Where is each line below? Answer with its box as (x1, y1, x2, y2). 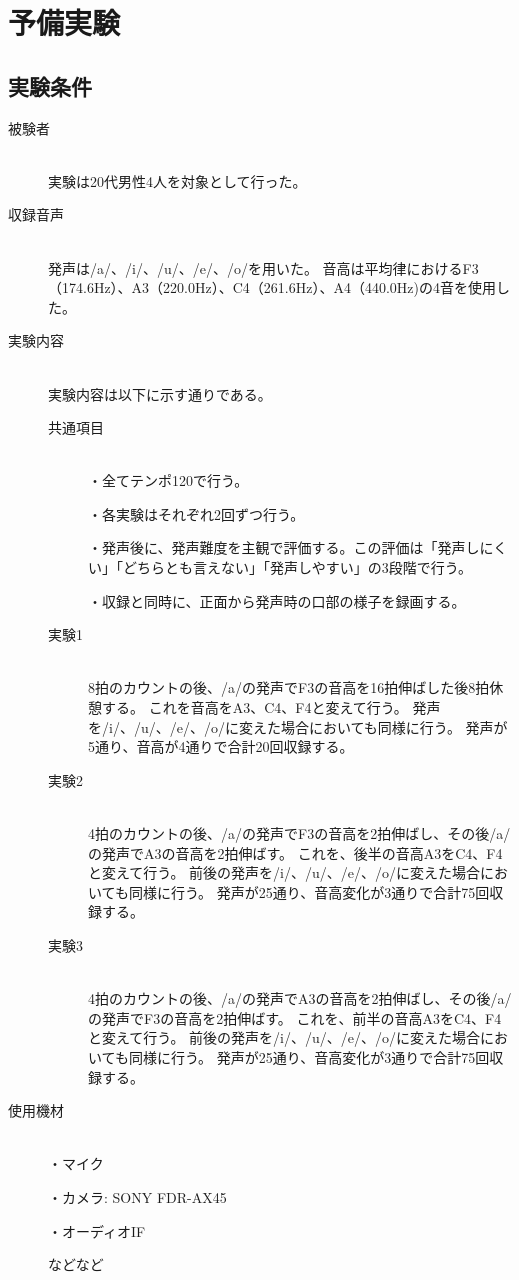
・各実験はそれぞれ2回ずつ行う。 (88, 503, 305, 524)
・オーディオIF (48, 1220, 146, 1241)
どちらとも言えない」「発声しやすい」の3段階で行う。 (122, 557, 473, 578)
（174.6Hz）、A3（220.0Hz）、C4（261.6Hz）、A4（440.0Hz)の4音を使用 (48, 277, 496, 298)
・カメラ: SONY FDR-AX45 (48, 1186, 227, 1207)
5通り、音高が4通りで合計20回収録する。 (88, 736, 354, 757)
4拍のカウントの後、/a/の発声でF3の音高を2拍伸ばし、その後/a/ (88, 823, 511, 844)
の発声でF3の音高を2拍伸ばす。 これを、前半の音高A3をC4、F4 (88, 1007, 502, 1028)
